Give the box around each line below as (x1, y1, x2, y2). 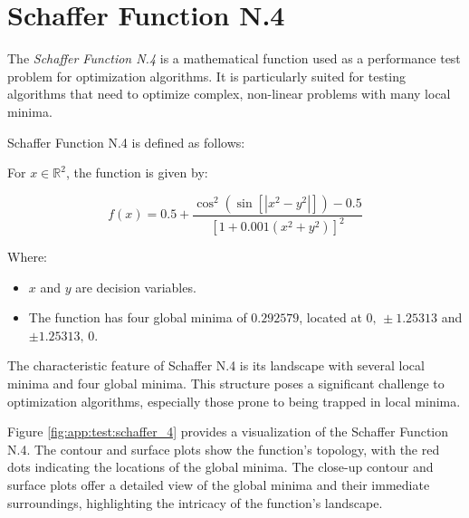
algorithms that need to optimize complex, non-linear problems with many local (7, 84, 451, 103)
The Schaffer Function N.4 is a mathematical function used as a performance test (7, 49, 461, 68)
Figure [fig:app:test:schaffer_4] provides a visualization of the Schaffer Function (7, 422, 449, 441)
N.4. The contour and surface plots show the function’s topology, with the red (7, 439, 440, 458)
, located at (299, 308, 362, 327)
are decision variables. (75, 277, 196, 296)
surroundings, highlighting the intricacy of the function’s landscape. (7, 493, 383, 512)
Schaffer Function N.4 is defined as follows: (7, 132, 245, 151)
